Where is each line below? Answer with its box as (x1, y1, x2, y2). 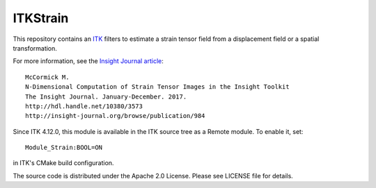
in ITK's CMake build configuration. (13, 159, 114, 167)
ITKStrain (13, 10, 69, 26)
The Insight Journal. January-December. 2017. (25, 92, 187, 101)
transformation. (13, 44, 57, 52)
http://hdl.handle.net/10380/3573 (25, 102, 143, 110)
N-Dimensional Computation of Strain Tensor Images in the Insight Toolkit (25, 83, 290, 91)
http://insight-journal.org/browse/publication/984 (25, 112, 205, 120)
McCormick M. (25, 73, 70, 81)
